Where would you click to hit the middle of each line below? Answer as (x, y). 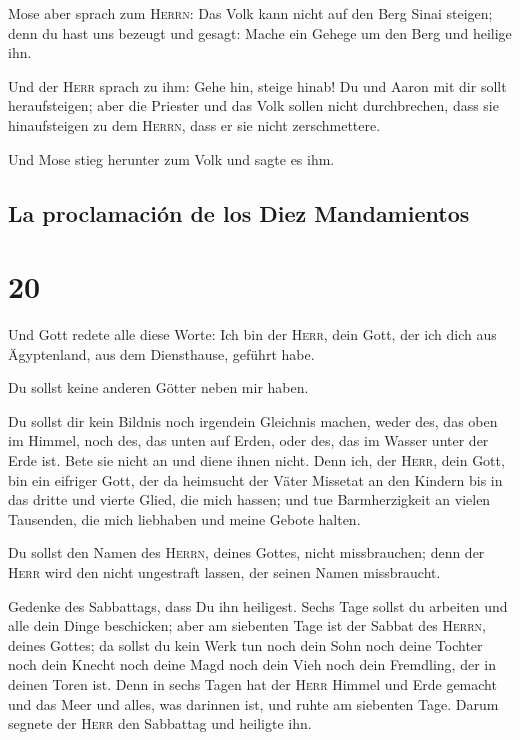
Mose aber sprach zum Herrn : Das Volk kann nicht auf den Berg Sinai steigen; (250, 13)
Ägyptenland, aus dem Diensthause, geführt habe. (161, 353)
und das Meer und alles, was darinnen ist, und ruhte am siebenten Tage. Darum (253, 703)
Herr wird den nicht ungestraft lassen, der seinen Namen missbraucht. (224, 572)
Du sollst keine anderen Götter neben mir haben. (158, 387)
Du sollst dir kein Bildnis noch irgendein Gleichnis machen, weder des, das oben (253, 420)
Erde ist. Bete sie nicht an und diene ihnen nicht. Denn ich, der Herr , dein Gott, (256, 460)
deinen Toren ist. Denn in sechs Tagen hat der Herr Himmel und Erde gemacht (252, 683)
